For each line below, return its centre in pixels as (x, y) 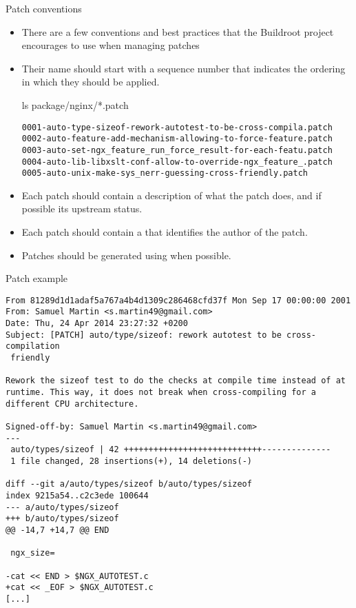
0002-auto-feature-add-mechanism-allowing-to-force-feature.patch (177, 139)
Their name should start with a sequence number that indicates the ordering (184, 68)
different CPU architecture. (72, 404)
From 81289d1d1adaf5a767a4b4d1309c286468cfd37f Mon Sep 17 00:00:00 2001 (178, 300)
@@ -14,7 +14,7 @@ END (57, 530)
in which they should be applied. (91, 82)
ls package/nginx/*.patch (75, 104)
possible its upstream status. (82, 209)
